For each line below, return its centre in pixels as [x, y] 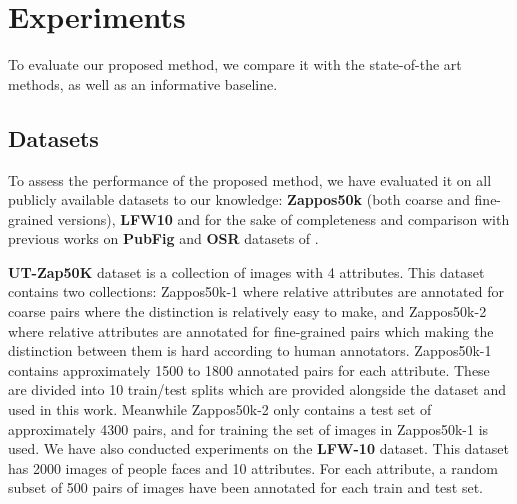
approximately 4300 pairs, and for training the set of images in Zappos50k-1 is [248, 428]
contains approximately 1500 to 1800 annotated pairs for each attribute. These [249, 369]
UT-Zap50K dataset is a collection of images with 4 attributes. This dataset [246, 271]
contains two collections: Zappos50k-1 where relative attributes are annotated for [256, 291]
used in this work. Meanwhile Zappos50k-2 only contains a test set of [220, 409]
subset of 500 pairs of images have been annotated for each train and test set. [245, 487]
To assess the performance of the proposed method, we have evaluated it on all [250, 179]
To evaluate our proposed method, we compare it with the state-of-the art [235, 64]
